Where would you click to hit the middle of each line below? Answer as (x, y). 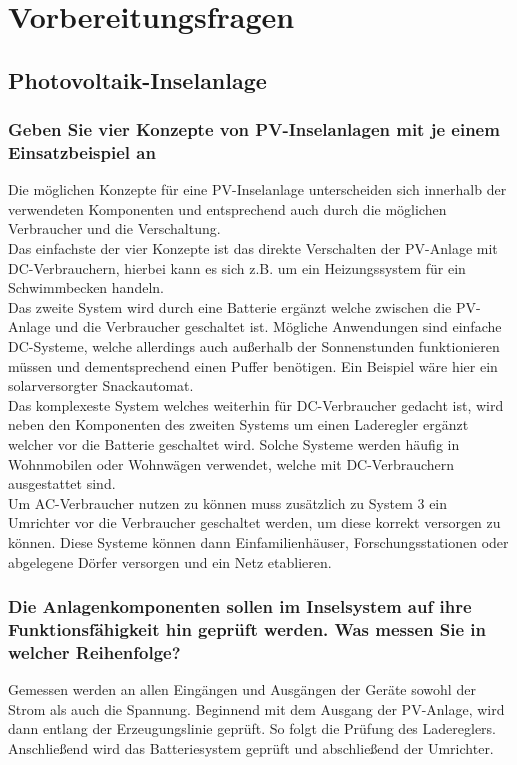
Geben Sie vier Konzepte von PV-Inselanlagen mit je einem (254, 129)
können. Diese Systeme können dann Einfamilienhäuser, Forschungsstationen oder (258, 541)
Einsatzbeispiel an (82, 152)
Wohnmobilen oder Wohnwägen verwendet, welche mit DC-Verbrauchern (231, 463)
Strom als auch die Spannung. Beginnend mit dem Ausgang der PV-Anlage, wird (256, 708)
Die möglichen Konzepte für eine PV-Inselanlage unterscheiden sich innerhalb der (257, 189)
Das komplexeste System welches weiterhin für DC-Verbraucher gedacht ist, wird (256, 404)
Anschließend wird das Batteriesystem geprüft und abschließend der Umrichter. (251, 748)
